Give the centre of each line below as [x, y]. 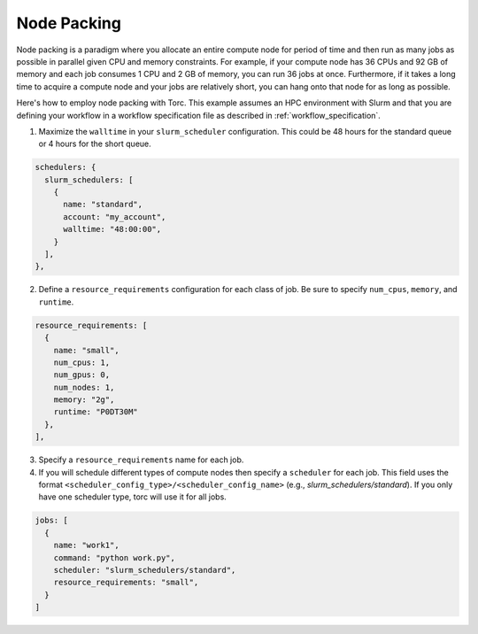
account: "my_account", [115, 216]
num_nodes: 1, [84, 387]
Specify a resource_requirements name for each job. [141, 460]
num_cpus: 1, [82, 362]
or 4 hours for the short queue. [95, 144]
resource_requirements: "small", [126, 583]
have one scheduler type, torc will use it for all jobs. [133, 497]
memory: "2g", [84, 400]
